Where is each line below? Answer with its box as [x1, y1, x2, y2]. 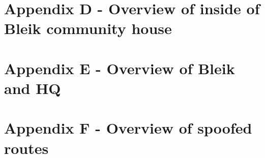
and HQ [4, 77, 61, 98]
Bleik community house [4, 18, 172, 39]
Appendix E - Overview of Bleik [4, 57, 235, 78]
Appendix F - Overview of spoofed [4, 117, 252, 138]
